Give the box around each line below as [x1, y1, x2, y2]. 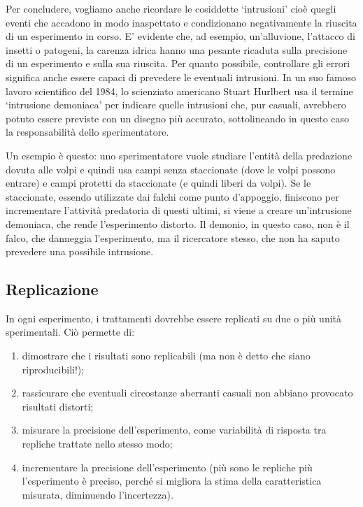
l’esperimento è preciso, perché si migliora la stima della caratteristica [22, 473, 322, 488]
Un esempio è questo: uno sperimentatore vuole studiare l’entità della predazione [6, 148, 353, 162]
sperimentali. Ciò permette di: [6, 324, 135, 339]
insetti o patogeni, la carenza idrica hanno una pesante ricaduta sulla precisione [6, 42, 348, 57]
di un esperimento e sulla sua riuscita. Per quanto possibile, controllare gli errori [6, 56, 350, 71]
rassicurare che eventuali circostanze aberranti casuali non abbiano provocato [22, 385, 353, 400]
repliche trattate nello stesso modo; [22, 436, 173, 451]
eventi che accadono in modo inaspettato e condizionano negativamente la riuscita [6, 15, 357, 29]
